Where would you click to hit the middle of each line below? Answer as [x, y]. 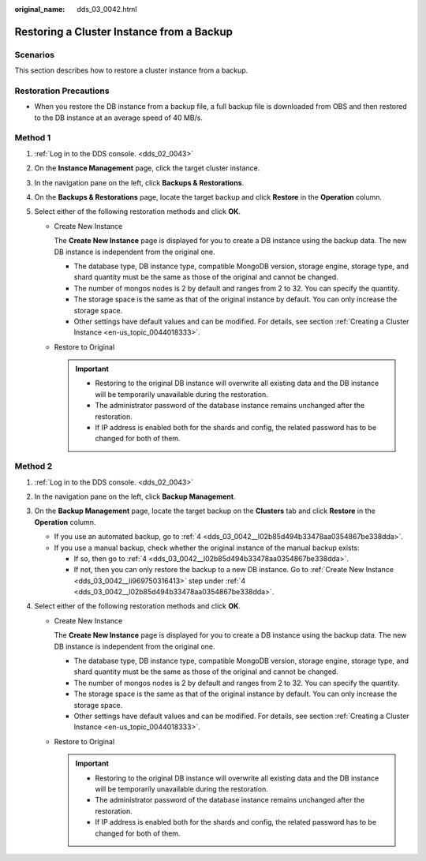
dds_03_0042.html [107, 9]
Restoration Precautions [62, 91]
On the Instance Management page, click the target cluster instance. [147, 168]
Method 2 [34, 466]
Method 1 [33, 138]
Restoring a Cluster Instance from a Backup [123, 32]
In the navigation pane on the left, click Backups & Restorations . [139, 182]
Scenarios [35, 54]
